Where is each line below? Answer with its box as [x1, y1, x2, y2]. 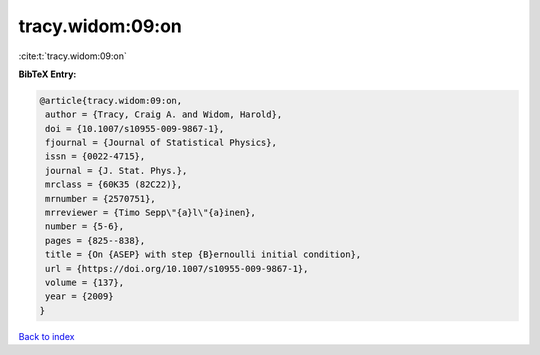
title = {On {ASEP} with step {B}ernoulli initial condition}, [45, 249, 362, 260]
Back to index [18, 330, 75, 342]
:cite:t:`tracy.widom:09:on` [18, 50, 127, 62]
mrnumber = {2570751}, [45, 193, 157, 204]
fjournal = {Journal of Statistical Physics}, [45, 137, 277, 149]
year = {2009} [45, 291, 114, 302]
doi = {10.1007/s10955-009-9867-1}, [45, 123, 225, 134]
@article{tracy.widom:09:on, [39, 95, 183, 106]
